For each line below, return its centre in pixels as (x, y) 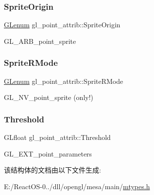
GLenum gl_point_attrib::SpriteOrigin (62, 25)
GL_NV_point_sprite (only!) (49, 97)
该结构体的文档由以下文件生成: (52, 170)
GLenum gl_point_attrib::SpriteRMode (64, 81)
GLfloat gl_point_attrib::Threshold (57, 137)
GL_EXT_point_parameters (48, 153)
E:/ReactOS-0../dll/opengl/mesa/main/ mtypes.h (77, 186)
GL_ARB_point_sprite (40, 41)
